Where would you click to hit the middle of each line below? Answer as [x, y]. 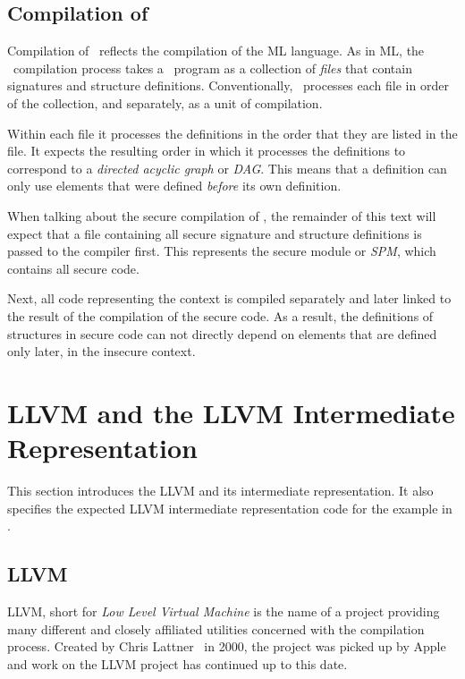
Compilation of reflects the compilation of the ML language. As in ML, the [216, 51]
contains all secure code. [73, 268]
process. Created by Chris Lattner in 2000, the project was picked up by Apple [227, 646]
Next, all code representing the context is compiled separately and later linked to [229, 298]
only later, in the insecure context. [101, 351]
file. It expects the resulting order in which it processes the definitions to [207, 151]
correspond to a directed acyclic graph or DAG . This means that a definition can [227, 168]
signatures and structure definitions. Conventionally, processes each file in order [228, 85]
